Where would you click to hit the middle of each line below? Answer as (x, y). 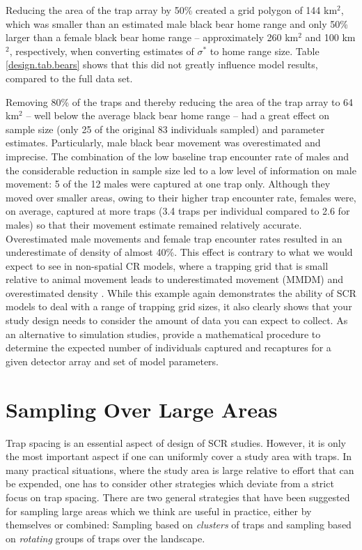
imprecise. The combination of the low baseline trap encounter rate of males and (178, 156)
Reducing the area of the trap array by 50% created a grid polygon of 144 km (172, 10)
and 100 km (330, 37)
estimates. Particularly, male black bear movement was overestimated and (163, 143)
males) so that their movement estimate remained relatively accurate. (154, 224)
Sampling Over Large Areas (142, 409)
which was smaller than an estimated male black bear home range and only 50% (177, 23)
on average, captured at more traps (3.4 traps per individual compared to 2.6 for (178, 211)
